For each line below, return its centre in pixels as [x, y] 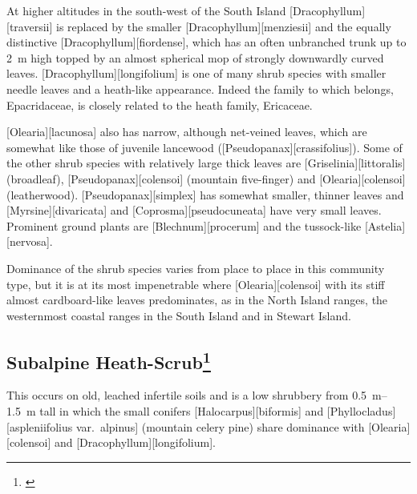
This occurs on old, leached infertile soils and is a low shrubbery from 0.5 [187, 395]
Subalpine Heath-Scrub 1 [109, 360]
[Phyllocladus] [361, 411]
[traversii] [30, 26]
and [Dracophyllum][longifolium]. [135, 442]
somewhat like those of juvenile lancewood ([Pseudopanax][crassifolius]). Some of [204, 147]
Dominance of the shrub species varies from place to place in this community [196, 268]
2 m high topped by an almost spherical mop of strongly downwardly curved [195, 57]
